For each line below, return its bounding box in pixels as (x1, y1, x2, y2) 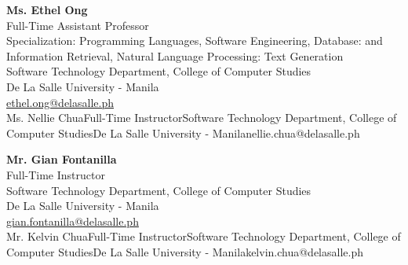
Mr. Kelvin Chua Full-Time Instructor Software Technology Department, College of (6, 228, 401, 245)
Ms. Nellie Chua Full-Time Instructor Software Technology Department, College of (6, 109, 397, 126)
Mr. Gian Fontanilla (6, 151, 117, 167)
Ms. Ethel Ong (6, 2, 88, 17)
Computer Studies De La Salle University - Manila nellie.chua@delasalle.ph (6, 124, 360, 141)
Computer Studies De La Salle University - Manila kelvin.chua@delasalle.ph (6, 243, 363, 259)
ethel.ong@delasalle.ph (6, 94, 114, 110)
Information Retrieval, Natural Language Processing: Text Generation (6, 47, 344, 64)
